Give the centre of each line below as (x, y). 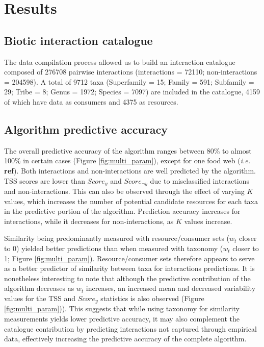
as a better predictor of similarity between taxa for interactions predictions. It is (129, 268)
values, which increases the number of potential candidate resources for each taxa (131, 201)
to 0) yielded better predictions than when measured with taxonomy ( (114, 248)
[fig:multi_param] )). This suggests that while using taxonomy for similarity (122, 308)
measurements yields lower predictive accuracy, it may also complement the (122, 318)
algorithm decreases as (39, 288)
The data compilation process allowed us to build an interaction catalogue (120, 61)
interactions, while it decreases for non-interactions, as (89, 221)
